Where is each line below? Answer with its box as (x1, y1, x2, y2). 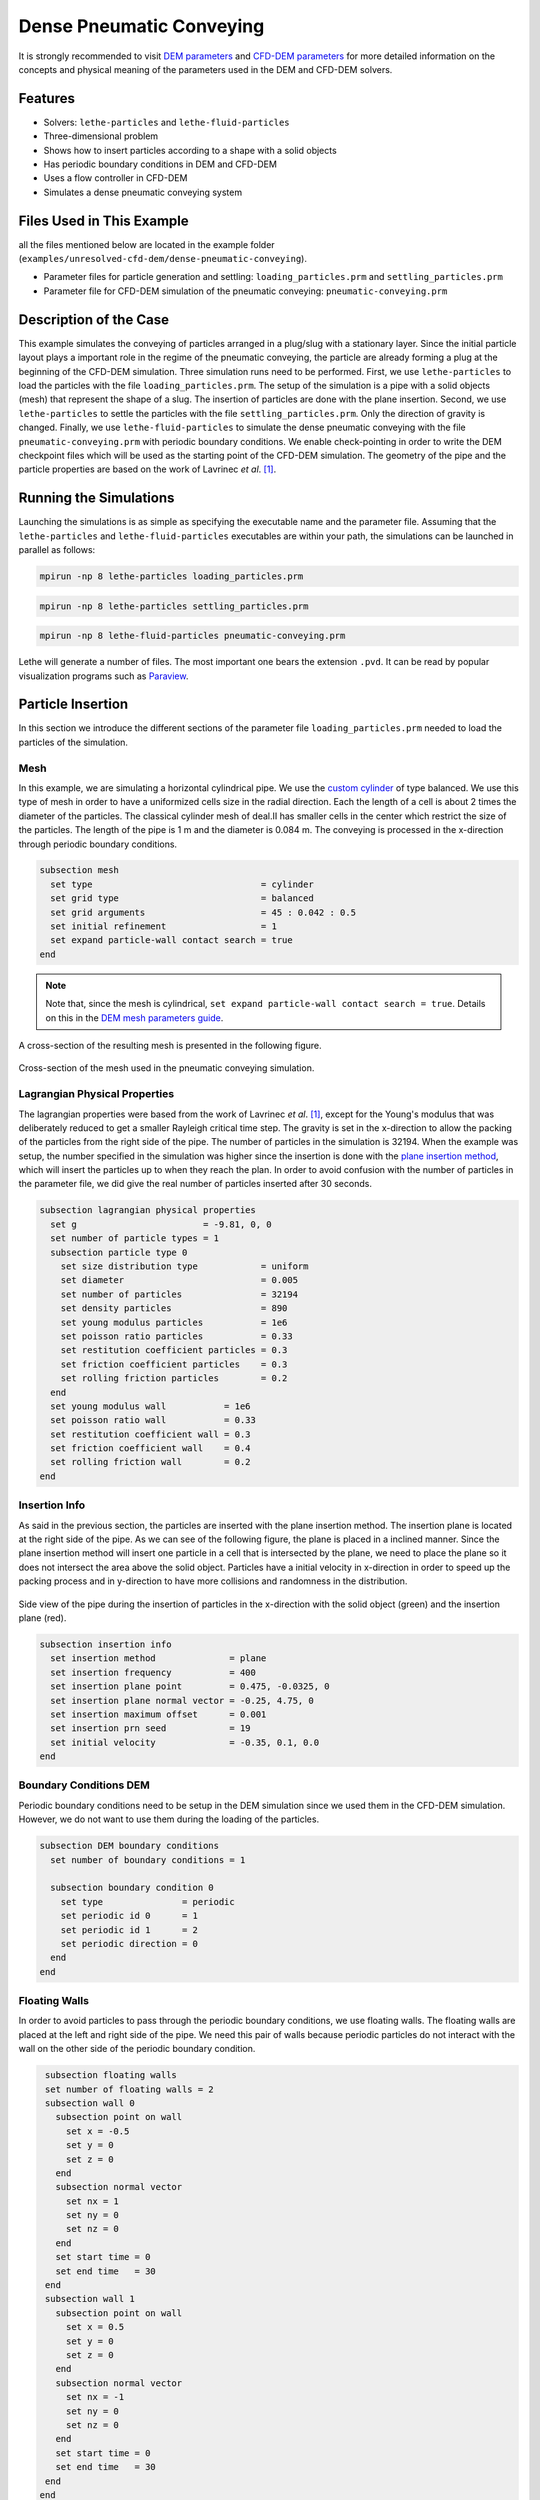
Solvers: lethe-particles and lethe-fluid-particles (43, 116, 290, 128)
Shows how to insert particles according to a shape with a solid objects (43, 144, 337, 156)
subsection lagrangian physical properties (39, 1205, 257, 1216)
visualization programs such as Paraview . (18, 670, 189, 682)
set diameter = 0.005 (60, 1275, 299, 1286)
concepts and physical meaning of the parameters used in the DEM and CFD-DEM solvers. (18, 63, 393, 75)
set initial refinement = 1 (50, 921, 277, 932)
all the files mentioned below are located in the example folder (18, 238, 275, 250)
